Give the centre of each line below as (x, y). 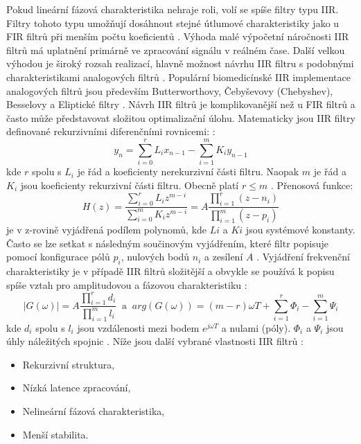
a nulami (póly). (256, 327)
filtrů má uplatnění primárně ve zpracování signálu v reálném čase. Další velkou (176, 50)
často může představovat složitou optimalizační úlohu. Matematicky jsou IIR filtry (181, 117)
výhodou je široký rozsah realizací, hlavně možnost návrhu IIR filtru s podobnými (180, 63)
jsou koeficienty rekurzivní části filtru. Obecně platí (130, 185)
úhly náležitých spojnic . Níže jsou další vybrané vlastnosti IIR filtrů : (155, 341)
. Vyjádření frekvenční (303, 257)
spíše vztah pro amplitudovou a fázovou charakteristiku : (127, 284)
